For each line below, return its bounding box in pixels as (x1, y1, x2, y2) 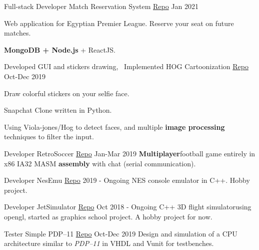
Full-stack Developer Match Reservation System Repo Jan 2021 (4, 1, 199, 11)
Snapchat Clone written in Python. (4, 105, 112, 115)
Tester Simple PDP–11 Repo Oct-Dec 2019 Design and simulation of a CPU (4, 228, 237, 238)
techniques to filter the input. (4, 131, 94, 142)
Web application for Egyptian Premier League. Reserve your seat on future (4, 18, 234, 28)
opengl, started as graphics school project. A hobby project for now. (4, 211, 212, 221)
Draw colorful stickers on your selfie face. (4, 88, 129, 98)
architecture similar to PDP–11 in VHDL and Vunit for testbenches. (4, 238, 214, 248)
